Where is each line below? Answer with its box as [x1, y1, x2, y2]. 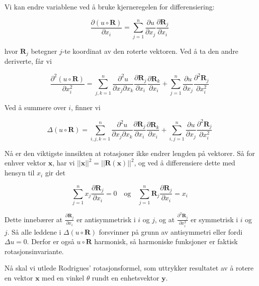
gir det [45, 167, 66, 178]
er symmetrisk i [190, 214, 238, 224]
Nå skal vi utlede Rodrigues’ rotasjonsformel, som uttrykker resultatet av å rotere [4, 263, 254, 273]
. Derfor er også [27, 236, 75, 247]
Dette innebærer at [4, 214, 63, 224]
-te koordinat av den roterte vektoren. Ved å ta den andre [62, 45, 239, 56]
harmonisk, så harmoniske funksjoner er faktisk [94, 236, 238, 247]
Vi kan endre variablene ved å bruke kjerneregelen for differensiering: [4, 1, 215, 11]
